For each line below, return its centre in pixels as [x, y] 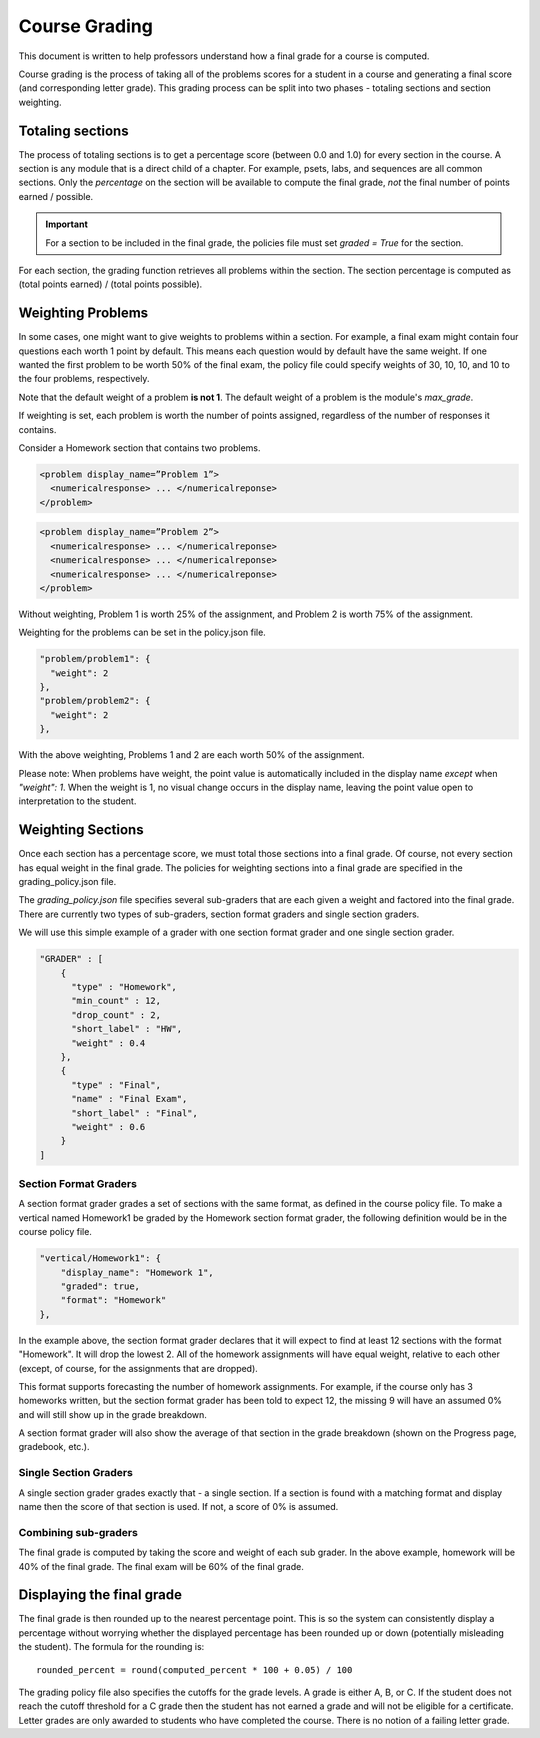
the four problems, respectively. [84, 379]
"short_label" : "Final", [135, 1113]
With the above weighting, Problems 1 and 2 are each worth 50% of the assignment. [191, 755]
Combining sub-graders [78, 1532]
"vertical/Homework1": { [100, 1258]
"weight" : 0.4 [108, 1043]
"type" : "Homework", [124, 986]
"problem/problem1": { [95, 659]
